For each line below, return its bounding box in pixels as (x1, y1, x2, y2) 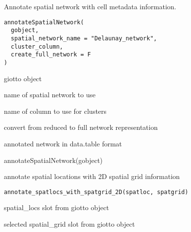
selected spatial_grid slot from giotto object (4, 218, 135, 229)
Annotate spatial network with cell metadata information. (4, 1, 176, 11)
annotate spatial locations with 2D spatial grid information (4, 171, 180, 181)
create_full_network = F (11, 51, 91, 58)
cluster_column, (11, 43, 63, 50)
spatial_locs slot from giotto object (4, 202, 109, 213)
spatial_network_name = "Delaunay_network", (11, 35, 157, 42)
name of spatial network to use (4, 89, 96, 100)
